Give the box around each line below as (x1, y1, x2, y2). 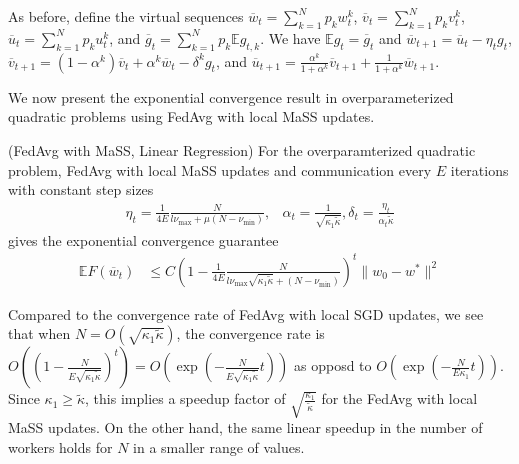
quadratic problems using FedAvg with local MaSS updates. (8, 106, 375, 127)
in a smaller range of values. (133, 437, 305, 458)
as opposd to (294, 355, 372, 376)
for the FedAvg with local (321, 388, 478, 409)
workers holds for (8, 437, 113, 458)
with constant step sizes (8, 179, 154, 200)
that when (8, 323, 71, 344)
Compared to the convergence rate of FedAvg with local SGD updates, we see (8, 303, 484, 324)
